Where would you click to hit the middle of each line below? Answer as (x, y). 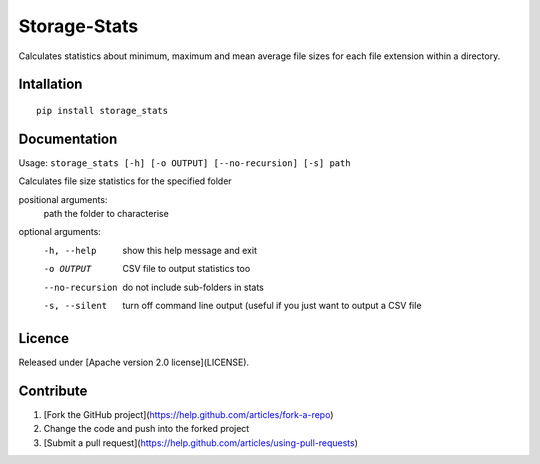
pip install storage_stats (102, 110)
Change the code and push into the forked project (146, 429)
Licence (44, 338)
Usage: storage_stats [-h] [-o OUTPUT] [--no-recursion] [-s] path (184, 162)
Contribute (53, 390)
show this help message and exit (189, 250)
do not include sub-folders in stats (193, 287)
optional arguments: (60, 232)
